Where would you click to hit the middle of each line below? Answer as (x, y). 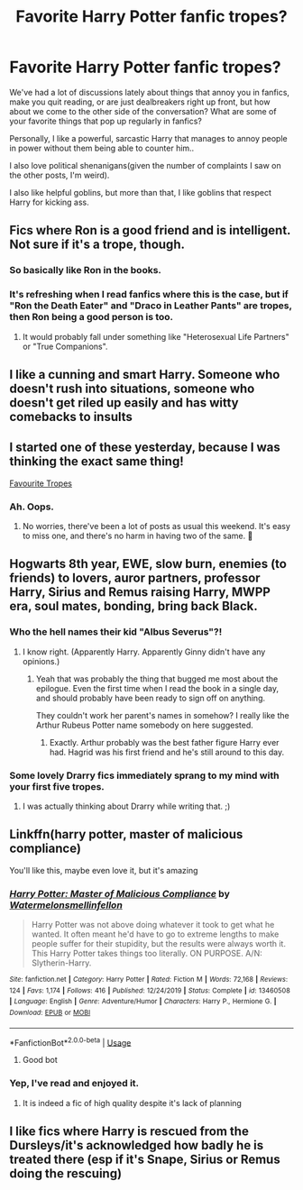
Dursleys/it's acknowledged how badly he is (137, 1145)
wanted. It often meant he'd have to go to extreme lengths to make (155, 934)
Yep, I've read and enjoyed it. (74, 1084)
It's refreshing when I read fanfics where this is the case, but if (149, 295)
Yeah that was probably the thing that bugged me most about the (157, 679)
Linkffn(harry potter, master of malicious (126, 834)
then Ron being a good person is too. (92, 317)
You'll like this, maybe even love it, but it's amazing (104, 870)
